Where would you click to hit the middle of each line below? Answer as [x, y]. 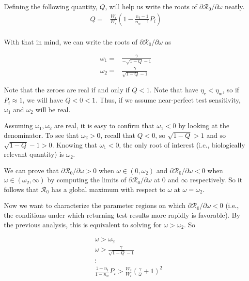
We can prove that [31, 170]
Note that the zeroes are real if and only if [67, 90]
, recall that [118, 135]
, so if [231, 90]
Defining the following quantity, [51, 6]
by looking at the [204, 126]
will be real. [53, 109]
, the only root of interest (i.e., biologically [182, 144]
